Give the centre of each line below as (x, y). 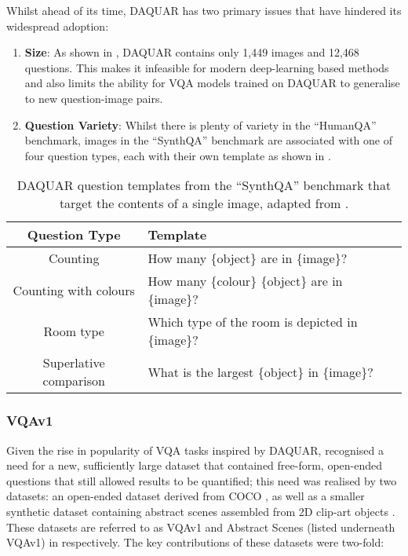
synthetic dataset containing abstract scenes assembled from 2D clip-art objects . (201, 511)
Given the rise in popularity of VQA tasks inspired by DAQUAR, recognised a (195, 450)
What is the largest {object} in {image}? (260, 371)
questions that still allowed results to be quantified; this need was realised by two (202, 480)
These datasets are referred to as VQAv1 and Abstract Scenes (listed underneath (201, 527)
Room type (74, 331)
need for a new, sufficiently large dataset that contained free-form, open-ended (195, 465)
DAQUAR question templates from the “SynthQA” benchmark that (204, 185)
